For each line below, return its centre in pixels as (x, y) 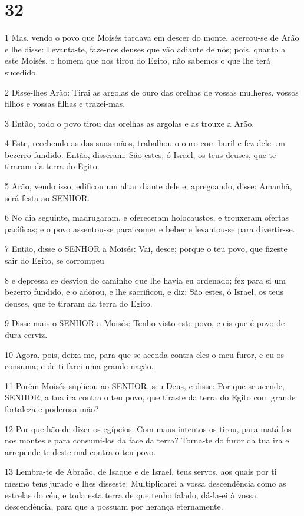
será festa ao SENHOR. (47, 197)
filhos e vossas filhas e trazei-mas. (65, 103)
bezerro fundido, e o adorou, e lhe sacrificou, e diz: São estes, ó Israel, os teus (144, 292)
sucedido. (22, 72)
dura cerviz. (26, 334)
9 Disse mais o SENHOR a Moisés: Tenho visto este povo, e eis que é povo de (145, 323)
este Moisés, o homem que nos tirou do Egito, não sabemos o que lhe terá (138, 60)
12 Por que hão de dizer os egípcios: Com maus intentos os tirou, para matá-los (148, 428)
